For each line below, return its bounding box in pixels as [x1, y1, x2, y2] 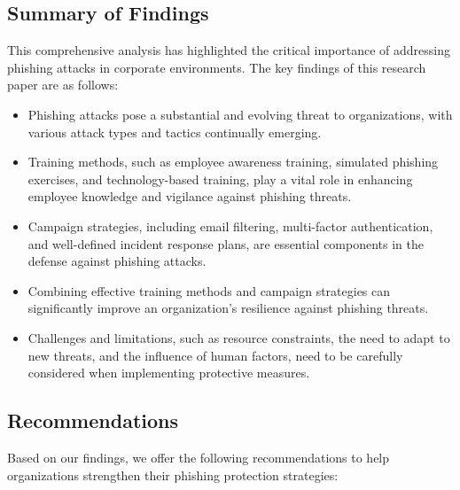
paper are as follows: [7, 75, 119, 94]
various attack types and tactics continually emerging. [27, 122, 322, 141]
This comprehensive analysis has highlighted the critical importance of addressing [7, 41, 451, 59]
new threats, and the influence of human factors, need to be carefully [27, 346, 403, 364]
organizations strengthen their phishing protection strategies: [7, 465, 339, 484]
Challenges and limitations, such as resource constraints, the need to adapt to [27, 328, 450, 346]
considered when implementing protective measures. [27, 363, 310, 382]
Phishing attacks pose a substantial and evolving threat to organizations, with [27, 105, 453, 123]
